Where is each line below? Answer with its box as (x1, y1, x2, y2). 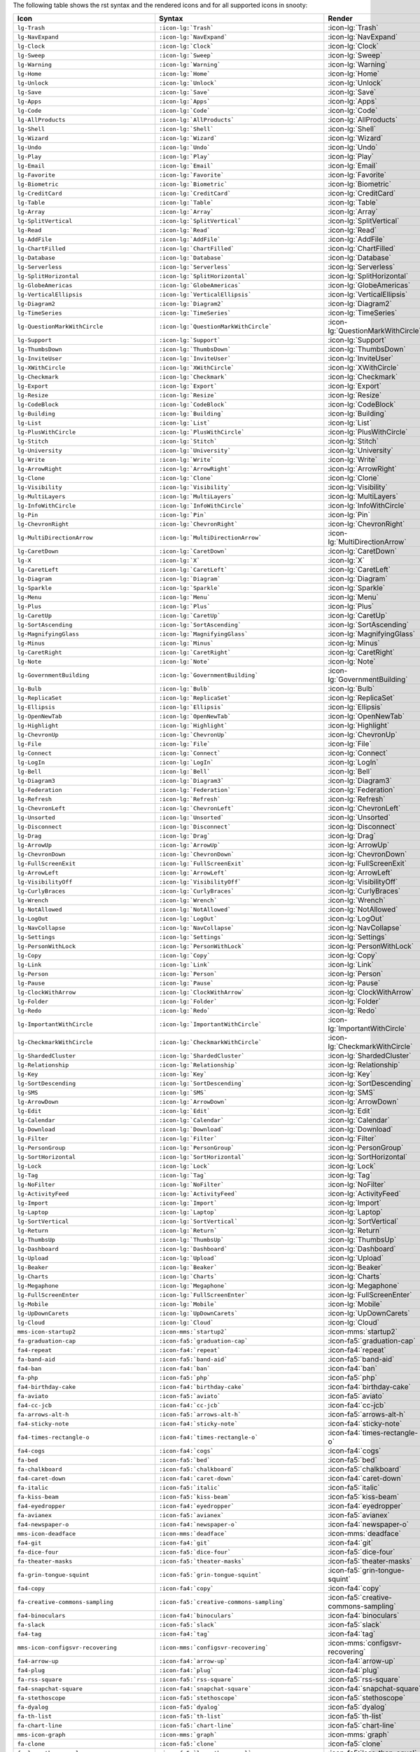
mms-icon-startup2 (17, 1328, 76, 1335)
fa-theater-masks (17, 1557, 73, 1565)
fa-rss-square (17, 1676, 62, 1683)
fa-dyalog (17, 1703, 49, 1711)
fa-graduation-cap (17, 1337, 76, 1345)
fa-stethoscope (17, 1694, 66, 1702)
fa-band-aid (17, 1355, 55, 1363)
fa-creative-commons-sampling (17, 1598, 113, 1606)
